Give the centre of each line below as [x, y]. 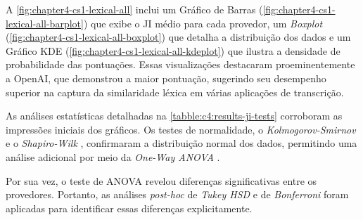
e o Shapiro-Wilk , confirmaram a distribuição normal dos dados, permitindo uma [181, 143]
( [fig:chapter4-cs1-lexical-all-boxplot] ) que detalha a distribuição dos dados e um [178, 37]
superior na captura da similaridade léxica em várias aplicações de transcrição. [175, 92]
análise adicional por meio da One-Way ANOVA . [113, 156]
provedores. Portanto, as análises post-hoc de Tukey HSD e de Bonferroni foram [177, 194]
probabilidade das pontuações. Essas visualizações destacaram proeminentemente [180, 64]
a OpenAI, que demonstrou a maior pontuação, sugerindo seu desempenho [166, 78]
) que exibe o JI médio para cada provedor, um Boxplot [203, 23]
